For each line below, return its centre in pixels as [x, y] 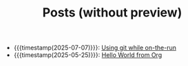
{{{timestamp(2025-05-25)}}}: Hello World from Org [88, 55]
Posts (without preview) [112, 13]
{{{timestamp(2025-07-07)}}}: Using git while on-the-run [95, 48]
